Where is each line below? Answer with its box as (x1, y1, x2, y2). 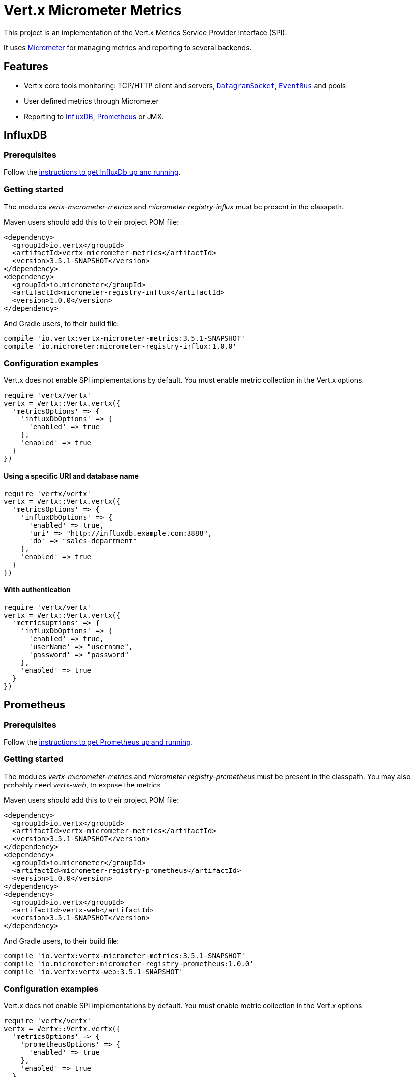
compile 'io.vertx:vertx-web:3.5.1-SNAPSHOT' (4, 967, 183, 976)
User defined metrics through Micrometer (24, 96, 159, 105)
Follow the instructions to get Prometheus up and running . (4, 737, 192, 746)
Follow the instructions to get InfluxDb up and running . (4, 167, 181, 176)
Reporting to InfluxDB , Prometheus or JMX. (24, 112, 164, 121)
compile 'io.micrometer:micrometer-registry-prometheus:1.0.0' (4, 959, 254, 968)
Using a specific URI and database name (4, 471, 139, 480)
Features (4, 60, 48, 73)
